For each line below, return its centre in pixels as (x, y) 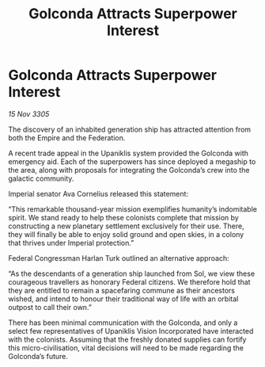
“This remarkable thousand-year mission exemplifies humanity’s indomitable (132, 209)
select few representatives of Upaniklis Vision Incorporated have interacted (131, 331)
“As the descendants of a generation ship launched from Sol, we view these (132, 273)
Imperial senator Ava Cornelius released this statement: (98, 193)
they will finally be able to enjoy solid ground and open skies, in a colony (126, 234)
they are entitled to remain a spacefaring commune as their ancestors (122, 290)
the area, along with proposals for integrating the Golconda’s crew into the (129, 170)
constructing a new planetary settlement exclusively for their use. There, (127, 226)
